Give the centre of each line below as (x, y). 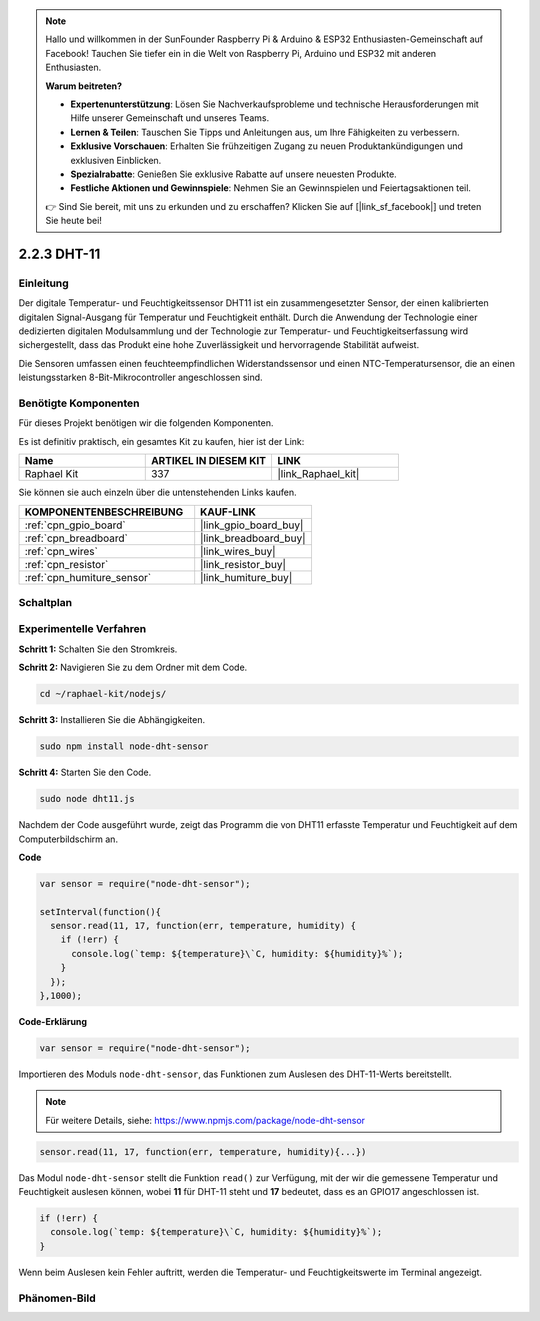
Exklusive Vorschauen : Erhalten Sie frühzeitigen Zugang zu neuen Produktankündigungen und (267, 146)
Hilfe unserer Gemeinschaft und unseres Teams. (170, 118)
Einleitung (43, 283)
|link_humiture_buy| (246, 577)
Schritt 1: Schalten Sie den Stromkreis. (98, 649)
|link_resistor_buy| (243, 564)
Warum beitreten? (84, 86)
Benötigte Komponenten (79, 403)
